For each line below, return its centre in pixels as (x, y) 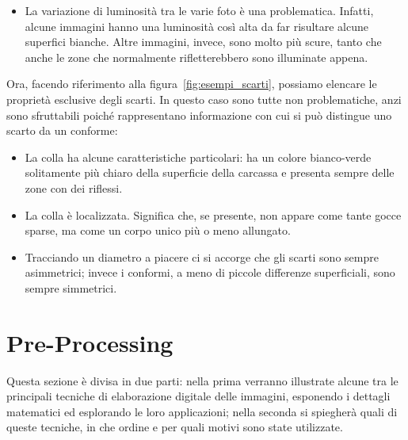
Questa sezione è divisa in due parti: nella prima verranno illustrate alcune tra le (202, 380)
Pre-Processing (90, 342)
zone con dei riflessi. (74, 187)
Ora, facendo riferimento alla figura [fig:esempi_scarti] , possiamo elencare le (192, 84)
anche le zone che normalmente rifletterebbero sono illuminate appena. (196, 57)
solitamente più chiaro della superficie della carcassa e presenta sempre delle (210, 172)
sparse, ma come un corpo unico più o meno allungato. (158, 230)
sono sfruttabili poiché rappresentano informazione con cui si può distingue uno (199, 115)
